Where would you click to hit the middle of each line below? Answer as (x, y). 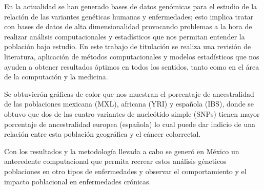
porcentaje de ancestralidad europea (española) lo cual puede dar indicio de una (130, 124)
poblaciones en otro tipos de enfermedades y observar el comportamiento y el (125, 171)
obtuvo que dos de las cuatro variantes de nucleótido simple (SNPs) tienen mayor (132, 113)
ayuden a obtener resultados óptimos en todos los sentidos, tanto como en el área (132, 66)
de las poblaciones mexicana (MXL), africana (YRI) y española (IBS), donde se (129, 104)
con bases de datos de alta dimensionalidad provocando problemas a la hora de (128, 26)
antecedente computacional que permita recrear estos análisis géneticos (115, 161)
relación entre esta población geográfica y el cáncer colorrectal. (103, 134)
